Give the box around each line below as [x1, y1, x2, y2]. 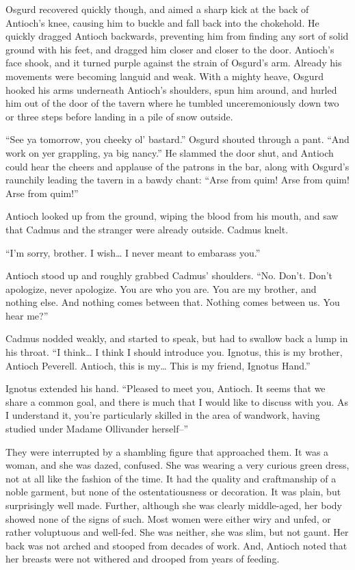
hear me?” [5, 308, 49, 322]
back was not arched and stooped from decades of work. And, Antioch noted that [5, 538, 347, 552]
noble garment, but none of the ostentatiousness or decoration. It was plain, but [5, 484, 341, 499]
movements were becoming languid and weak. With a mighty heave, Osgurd [5, 68, 324, 83]
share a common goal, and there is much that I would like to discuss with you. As [5, 394, 348, 409]
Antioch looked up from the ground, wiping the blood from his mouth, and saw [5, 209, 339, 223]
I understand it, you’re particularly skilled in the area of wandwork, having [5, 408, 320, 422]
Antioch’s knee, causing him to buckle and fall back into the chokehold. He [5, 15, 319, 29]
